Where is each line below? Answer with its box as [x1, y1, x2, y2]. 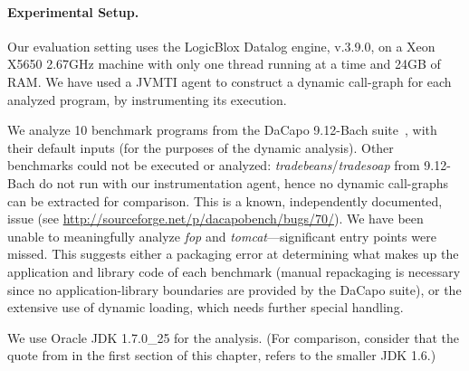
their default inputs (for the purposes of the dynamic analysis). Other [7, 138, 394, 157]
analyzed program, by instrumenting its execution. [7, 90, 287, 109]
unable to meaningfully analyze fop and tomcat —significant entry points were [7, 226, 436, 245]
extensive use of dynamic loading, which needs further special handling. [7, 298, 404, 317]
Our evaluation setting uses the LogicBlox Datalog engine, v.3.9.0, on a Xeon [7, 36, 435, 55]
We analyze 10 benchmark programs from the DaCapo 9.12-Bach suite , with [7, 120, 437, 139]
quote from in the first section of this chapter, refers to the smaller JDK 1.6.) [7, 346, 436, 365]
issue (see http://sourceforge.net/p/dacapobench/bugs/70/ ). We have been [7, 209, 424, 228]
